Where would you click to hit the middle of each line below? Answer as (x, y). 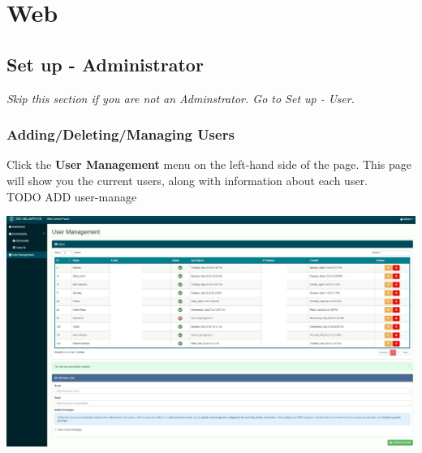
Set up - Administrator (105, 64)
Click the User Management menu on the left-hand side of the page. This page (209, 164)
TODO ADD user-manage (72, 196)
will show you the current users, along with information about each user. (187, 180)
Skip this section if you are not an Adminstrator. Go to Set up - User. (181, 98)
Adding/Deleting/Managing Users (121, 134)
